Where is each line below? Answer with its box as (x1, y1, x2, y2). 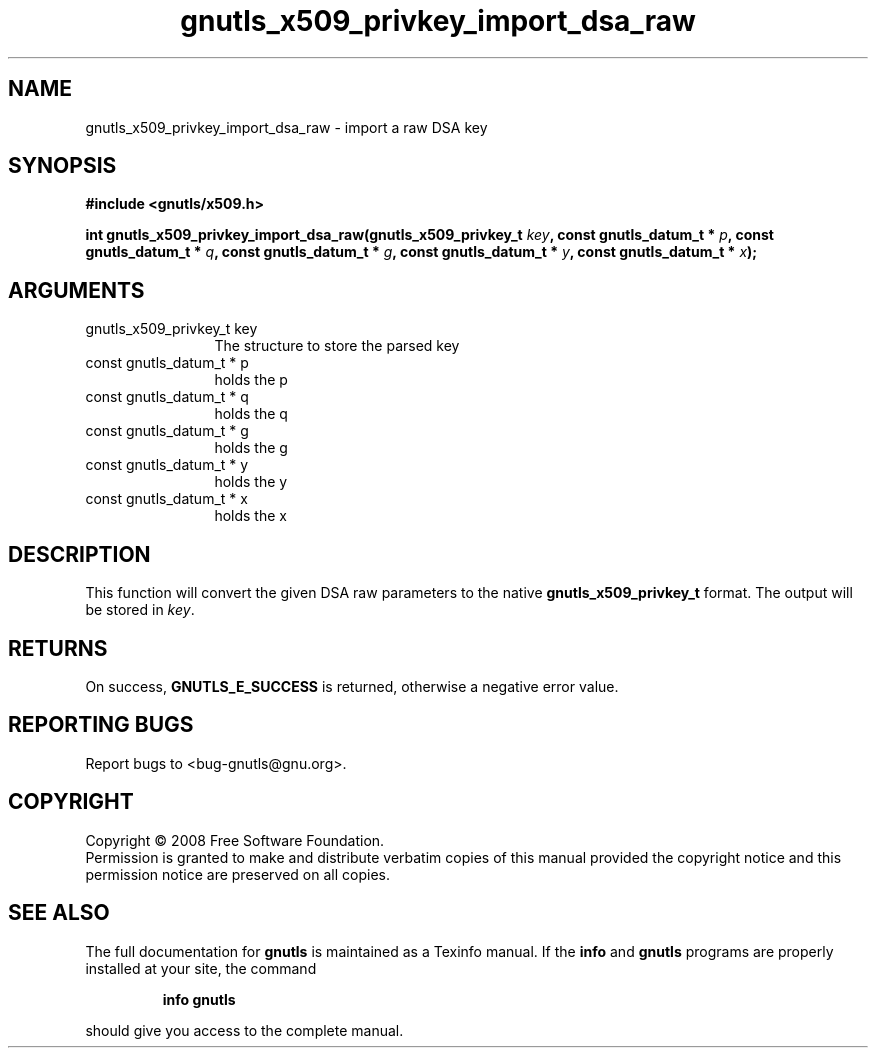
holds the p (214, 371, 288, 389)
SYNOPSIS (8, 153, 117, 179)
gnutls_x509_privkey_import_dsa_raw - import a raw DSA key (85, 118, 488, 136)
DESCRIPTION (8, 541, 151, 567)
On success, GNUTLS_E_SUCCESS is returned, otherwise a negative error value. (85, 677, 619, 695)
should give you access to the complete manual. (85, 1021, 404, 1039)
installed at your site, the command (85, 959, 317, 977)
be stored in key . (85, 601, 195, 619)
